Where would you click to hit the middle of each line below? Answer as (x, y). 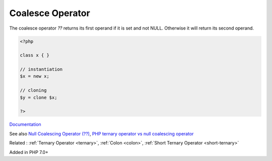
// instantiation (41, 69)
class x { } (35, 55)
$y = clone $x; (39, 97)
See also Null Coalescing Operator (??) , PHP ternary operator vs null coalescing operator (101, 133)
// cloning (33, 91)
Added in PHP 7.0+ (29, 152)
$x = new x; (35, 76)
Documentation (25, 124)
